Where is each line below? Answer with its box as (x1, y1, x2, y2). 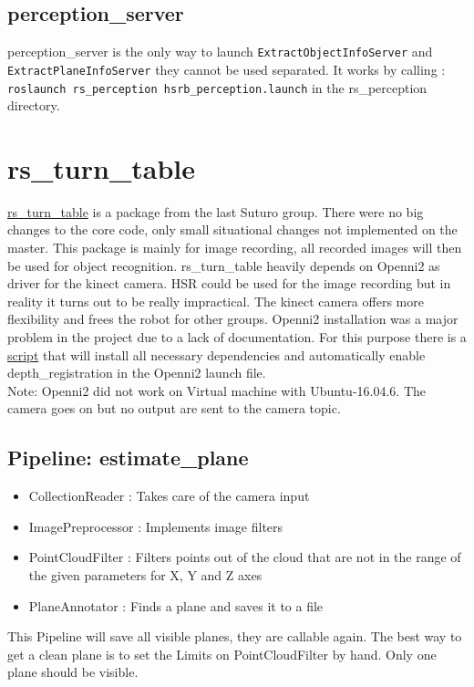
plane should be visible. (7, 662, 139, 682)
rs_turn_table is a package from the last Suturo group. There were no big (7, 202, 424, 221)
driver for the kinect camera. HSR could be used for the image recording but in (7, 274, 451, 293)
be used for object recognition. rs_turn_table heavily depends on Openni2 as (7, 255, 440, 275)
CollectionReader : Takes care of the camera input (28, 486, 310, 505)
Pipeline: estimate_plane (7, 443, 249, 472)
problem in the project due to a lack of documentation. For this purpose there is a (7, 328, 467, 347)
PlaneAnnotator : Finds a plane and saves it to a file (28, 596, 324, 615)
